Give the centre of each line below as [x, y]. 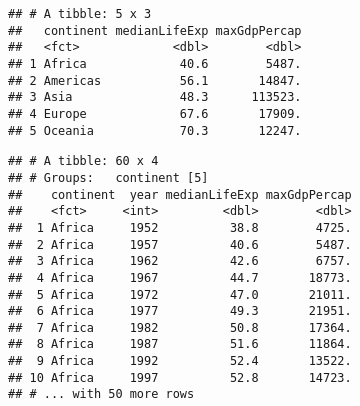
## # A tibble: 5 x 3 [80, 14]
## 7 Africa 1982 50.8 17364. [180, 327]
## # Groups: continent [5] [108, 177]
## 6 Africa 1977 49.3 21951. [180, 311]
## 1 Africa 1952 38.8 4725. [180, 227]
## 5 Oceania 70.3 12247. [155, 130]
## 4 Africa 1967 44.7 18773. [180, 277]
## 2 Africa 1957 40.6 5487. [180, 244]
